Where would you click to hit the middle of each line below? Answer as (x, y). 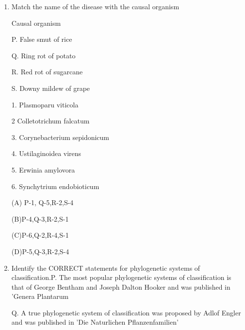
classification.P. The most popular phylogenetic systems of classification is (121, 277)
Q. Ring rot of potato (43, 55)
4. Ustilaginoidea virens (46, 153)
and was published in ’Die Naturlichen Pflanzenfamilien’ (95, 322)
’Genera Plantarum (40, 296)
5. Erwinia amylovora (43, 169)
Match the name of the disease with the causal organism (95, 6)
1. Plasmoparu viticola (45, 104)
